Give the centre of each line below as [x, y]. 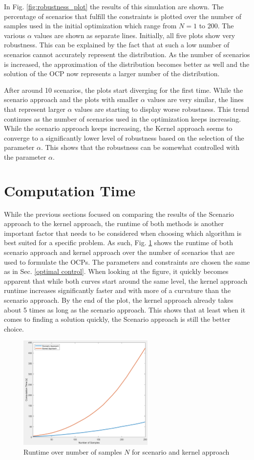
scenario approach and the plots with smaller [71, 99]
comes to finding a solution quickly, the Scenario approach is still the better [117, 319]
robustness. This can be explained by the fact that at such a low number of [117, 45]
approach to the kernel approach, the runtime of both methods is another [114, 223]
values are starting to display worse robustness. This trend [162, 109]
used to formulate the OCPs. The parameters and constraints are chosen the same [127, 261]
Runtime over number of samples [73, 451]
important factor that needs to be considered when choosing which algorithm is [123, 233]
